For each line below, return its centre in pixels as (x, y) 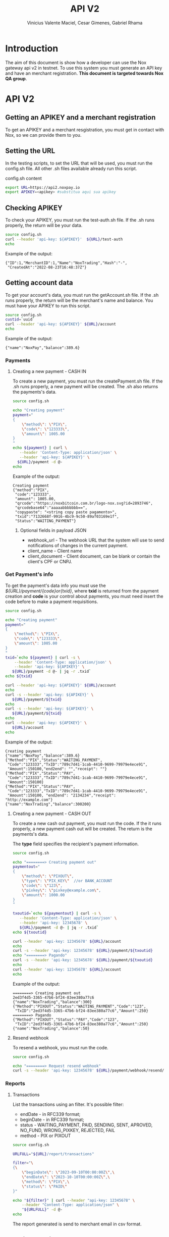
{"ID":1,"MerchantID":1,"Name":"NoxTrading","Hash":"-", (66, 263)
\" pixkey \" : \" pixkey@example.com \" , (62, 890)
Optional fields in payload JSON (53, 530)
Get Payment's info (29, 574)
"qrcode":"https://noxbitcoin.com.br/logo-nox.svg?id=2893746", (84, 503)
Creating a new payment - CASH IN (49, 371)
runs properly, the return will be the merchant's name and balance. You (79, 300)
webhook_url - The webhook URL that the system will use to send (96, 540)
